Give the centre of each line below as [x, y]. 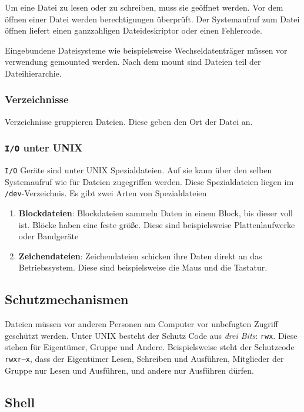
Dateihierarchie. [33, 73]
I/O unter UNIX [44, 148]
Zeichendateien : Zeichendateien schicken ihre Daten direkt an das [140, 256]
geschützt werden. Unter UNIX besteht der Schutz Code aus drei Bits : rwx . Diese [151, 335]
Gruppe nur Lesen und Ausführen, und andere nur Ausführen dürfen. [130, 370]
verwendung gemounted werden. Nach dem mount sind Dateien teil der [133, 62]
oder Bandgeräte [49, 236]
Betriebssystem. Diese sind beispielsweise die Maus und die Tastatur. [143, 267]
